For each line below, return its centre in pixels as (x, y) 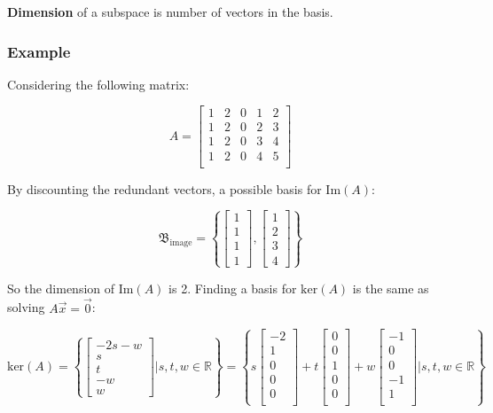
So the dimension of (61, 288)
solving (26, 307)
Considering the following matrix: (98, 84)
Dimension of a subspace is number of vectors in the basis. (170, 12)
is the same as (391, 288)
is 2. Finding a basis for (233, 288)
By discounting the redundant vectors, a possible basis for (164, 188)
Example (39, 51)
